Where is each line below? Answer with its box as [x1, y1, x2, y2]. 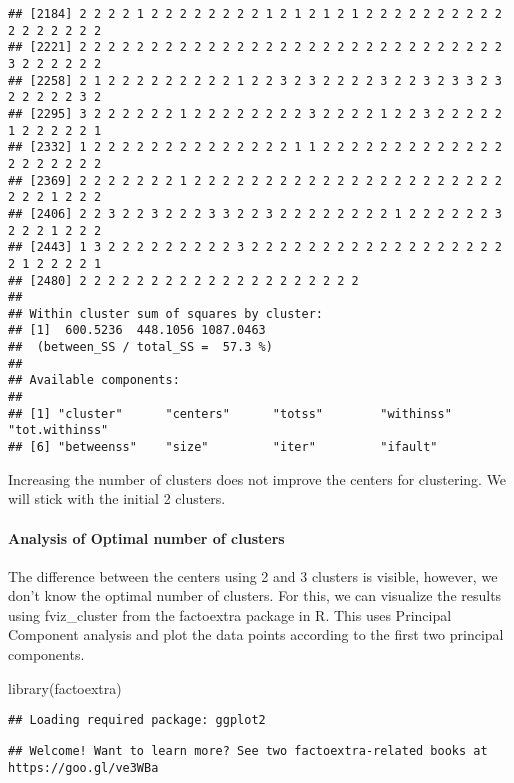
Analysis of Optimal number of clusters [8, 527, 285, 548]
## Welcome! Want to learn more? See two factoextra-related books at [8, 743, 488, 758]
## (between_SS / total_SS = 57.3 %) [8, 340, 273, 355]
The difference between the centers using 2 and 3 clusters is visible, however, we [8, 565, 498, 586]
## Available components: [8, 373, 180, 388]
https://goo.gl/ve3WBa [8, 760, 159, 775]
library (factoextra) [8, 677, 122, 698]
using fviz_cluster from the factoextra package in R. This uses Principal [8, 604, 452, 625]
